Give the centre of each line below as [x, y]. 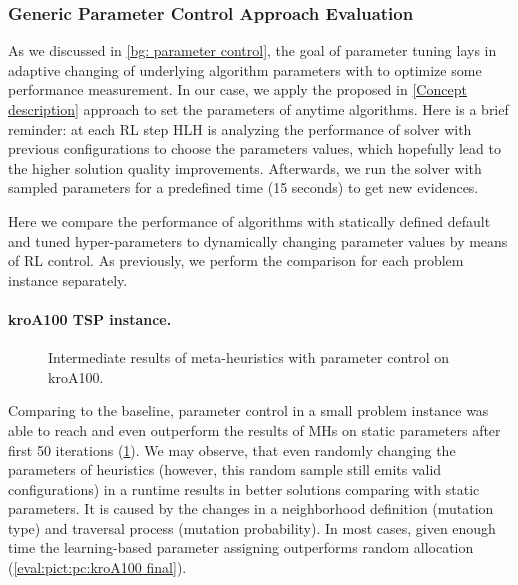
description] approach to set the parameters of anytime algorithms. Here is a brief [258, 109]
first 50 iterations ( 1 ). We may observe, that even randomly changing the [232, 449]
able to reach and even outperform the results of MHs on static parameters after [254, 429]
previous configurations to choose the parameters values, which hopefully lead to [254, 148]
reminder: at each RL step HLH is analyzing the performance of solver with [240, 128]
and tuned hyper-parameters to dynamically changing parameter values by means [258, 240]
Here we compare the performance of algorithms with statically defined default [249, 220]
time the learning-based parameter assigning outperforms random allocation [241, 547]
